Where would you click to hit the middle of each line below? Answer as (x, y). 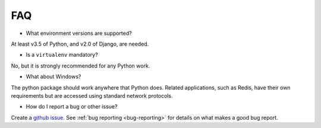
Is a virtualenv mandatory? (62, 55)
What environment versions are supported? (79, 33)
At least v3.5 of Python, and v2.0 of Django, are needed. (80, 44)
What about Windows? (53, 76)
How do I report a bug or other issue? (72, 107)
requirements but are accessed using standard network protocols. (92, 95)
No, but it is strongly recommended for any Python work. (81, 66)
